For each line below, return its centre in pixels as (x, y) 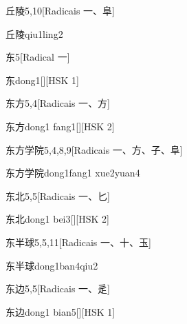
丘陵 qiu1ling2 (34, 33)
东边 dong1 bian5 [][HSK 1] (60, 311)
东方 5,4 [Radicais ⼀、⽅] (58, 103)
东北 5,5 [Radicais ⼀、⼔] (58, 195)
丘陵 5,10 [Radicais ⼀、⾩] (60, 10)
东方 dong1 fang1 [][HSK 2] (60, 126)
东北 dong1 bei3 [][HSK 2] (57, 219)
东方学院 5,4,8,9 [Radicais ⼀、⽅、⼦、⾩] (94, 149)
